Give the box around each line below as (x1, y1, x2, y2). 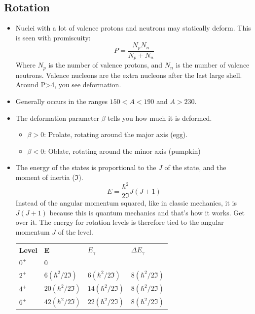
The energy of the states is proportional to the (15, 162, 156, 173)
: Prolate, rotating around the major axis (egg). (44, 129, 188, 140)
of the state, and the (164, 162, 226, 173)
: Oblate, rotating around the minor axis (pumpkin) (44, 145, 201, 156)
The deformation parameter (15, 112, 100, 123)
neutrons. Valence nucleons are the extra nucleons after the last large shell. (15, 70, 242, 80)
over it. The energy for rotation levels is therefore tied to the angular (15, 217, 224, 227)
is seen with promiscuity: (15, 32, 91, 42)
